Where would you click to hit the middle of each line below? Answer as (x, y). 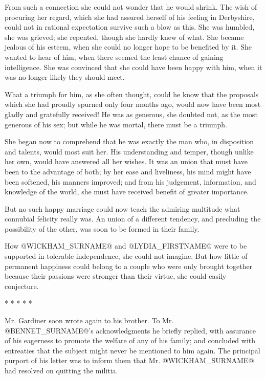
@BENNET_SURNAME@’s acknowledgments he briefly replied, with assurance (130, 330)
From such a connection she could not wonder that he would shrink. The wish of (131, 7)
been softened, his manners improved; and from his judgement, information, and (130, 181)
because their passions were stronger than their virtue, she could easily (116, 276)
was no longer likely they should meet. (65, 77)
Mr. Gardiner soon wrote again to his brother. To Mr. (89, 320)
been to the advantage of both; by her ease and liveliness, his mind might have (128, 171)
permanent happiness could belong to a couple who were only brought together (129, 266)
